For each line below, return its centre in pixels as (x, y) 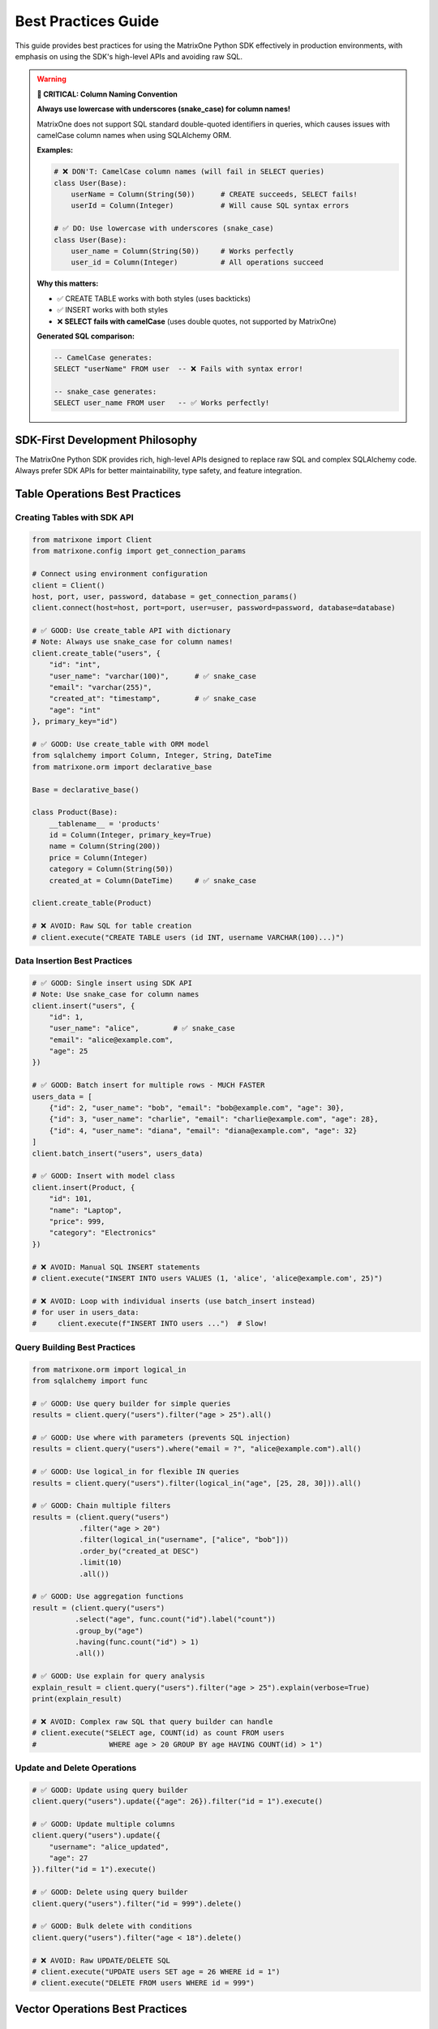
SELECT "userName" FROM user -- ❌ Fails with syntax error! (178, 369)
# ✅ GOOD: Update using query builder (110, 1790)
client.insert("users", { (84, 1006)
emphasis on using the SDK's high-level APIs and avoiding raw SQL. (129, 56)
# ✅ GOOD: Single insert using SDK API (112, 983)
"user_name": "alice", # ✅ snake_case (142, 1028)
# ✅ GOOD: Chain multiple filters (101, 1506)
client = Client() (69, 585)
